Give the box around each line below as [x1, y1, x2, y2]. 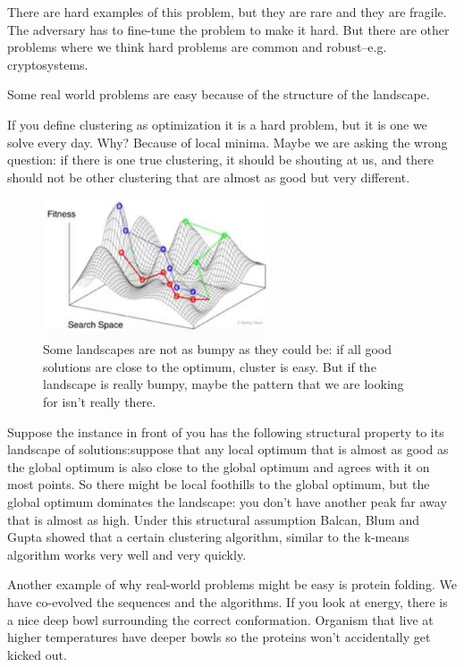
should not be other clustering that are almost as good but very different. [7, 167, 410, 186]
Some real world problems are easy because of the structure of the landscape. [7, 85, 430, 104]
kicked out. [7, 645, 67, 663]
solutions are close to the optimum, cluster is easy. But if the [43, 357, 376, 376]
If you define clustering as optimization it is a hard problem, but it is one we [7, 114, 427, 133]
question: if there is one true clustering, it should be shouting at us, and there [7, 150, 434, 169]
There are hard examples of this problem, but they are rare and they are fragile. [7, 3, 447, 21]
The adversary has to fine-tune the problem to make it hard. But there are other [7, 20, 450, 38]
